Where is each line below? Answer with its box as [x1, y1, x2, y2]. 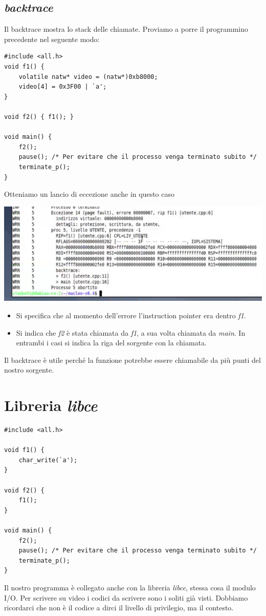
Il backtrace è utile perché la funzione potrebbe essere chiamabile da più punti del [4, 354, 261, 365]
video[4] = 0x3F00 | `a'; [18, 83, 107, 91]
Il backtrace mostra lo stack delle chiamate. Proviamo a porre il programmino [4, 24, 248, 34]
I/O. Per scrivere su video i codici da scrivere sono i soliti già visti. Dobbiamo [4, 592, 248, 603]
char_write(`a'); [18, 456, 78, 464]
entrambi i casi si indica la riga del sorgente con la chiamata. [16, 337, 207, 348]
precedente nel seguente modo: [4, 33, 100, 44]
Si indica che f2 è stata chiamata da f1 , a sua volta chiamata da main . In [16, 327, 246, 338]
